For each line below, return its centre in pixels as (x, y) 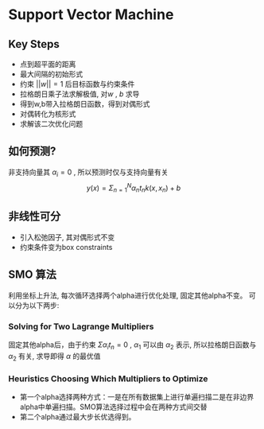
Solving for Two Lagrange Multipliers (81, 326)
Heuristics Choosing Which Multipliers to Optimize (108, 378)
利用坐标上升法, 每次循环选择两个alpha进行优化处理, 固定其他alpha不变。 (128, 295)
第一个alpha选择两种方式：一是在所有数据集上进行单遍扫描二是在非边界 (137, 396)
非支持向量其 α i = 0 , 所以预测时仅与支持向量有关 (88, 173)
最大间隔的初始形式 (51, 74)
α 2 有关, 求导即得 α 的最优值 (54, 357)
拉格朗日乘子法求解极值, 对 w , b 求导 (80, 94)
